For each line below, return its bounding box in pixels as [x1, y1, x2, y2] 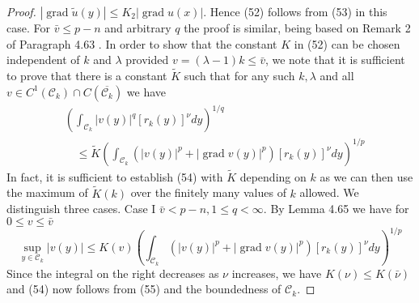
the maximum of [6, 184, 88, 201]
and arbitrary [104, 19, 171, 36]
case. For [6, 19, 50, 36]
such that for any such [184, 67, 295, 83]
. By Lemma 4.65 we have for [263, 200, 409, 217]
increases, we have [231, 264, 322, 281]
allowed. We [299, 184, 359, 201]
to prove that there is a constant [6, 67, 167, 83]
